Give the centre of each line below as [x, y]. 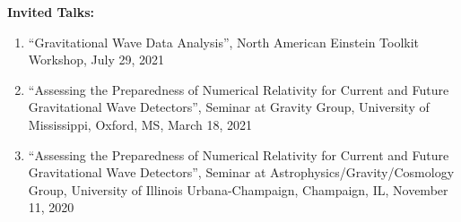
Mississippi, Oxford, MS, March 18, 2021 [140, 124]
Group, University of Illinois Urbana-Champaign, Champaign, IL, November [238, 189]
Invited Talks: [51, 12]
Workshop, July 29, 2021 [96, 60]
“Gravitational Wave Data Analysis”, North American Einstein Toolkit [224, 42]
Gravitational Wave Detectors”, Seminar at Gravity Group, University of [229, 107]
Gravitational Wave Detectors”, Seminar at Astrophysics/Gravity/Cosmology [241, 172]
